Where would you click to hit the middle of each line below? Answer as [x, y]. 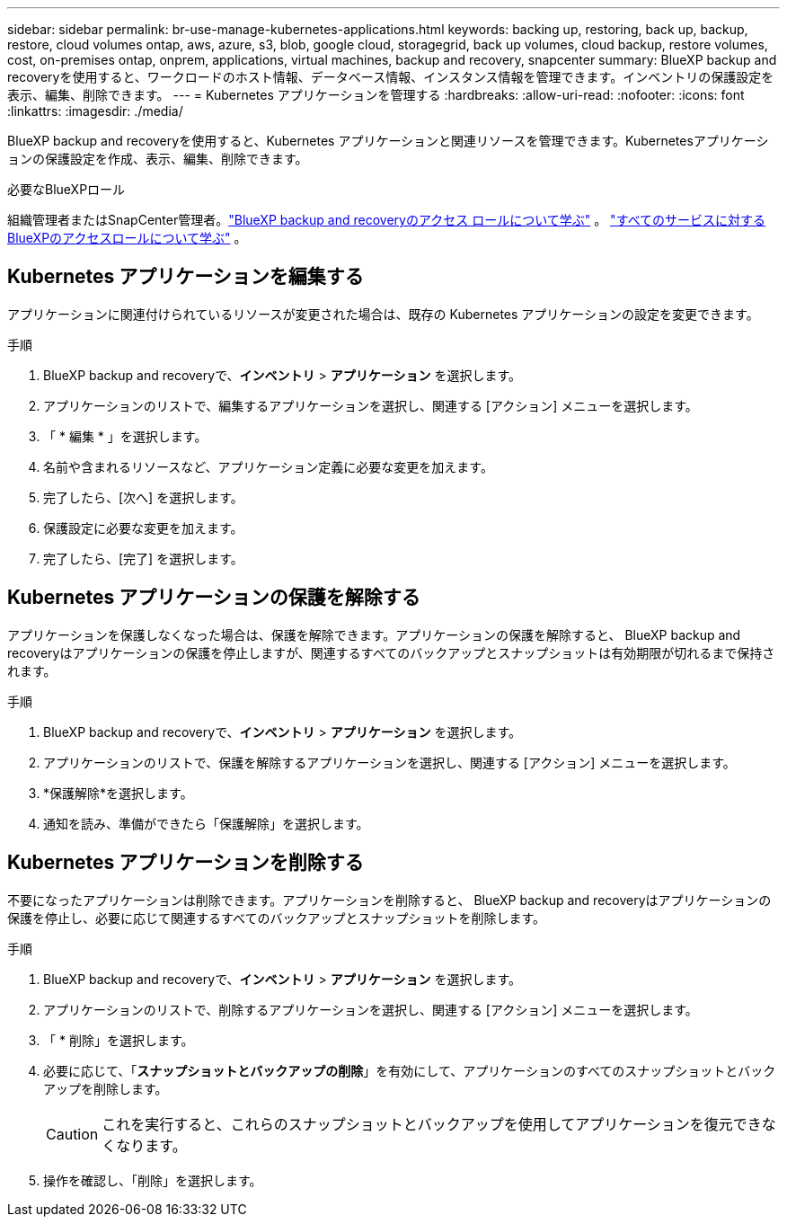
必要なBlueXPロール [66, 189]
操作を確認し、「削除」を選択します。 [153, 1180]
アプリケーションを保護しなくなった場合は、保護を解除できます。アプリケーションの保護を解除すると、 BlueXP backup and [374, 634]
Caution [72, 1134]
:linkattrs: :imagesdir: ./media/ [95, 111]
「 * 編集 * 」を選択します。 [125, 436]
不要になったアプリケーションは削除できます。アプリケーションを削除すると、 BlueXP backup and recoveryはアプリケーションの [389, 900]
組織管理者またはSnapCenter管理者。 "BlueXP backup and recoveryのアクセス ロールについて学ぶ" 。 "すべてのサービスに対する [387, 220]
